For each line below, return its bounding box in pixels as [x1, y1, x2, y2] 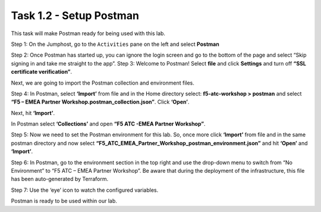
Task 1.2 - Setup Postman [11, 9, 140, 22]
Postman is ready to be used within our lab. [11, 197, 117, 205]
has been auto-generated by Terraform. [11, 176, 109, 183]
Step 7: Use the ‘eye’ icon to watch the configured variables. [11, 186, 159, 194]
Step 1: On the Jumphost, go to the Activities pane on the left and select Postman [11, 40, 219, 48]
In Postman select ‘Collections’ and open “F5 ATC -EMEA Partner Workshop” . [11, 120, 206, 127]
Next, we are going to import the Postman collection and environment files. [11, 79, 194, 86]
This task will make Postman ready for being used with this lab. [11, 30, 166, 37]
